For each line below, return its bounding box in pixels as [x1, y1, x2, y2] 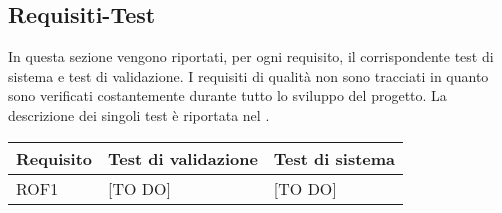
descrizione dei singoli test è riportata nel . [8, 104, 270, 125]
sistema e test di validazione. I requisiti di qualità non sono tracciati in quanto [8, 65, 489, 86]
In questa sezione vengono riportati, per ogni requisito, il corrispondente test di [8, 46, 494, 67]
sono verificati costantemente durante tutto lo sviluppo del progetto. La [8, 85, 447, 106]
